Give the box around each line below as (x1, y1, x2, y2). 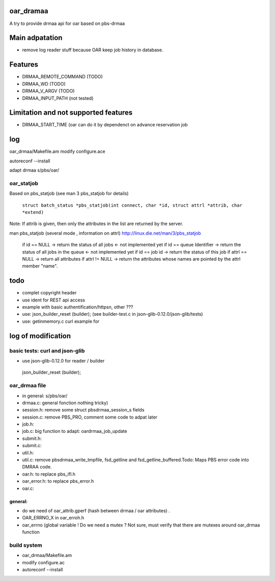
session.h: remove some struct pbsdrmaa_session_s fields (22, 407, 145, 413)
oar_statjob (9, 180, 38, 187)
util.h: (22, 450, 34, 456)
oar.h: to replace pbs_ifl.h (22, 471, 76, 477)
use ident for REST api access (22, 297, 85, 303)
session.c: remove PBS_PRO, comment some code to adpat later (22, 414, 158, 420)
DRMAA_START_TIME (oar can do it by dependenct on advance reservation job (22, 122, 188, 128)
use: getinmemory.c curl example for (22, 318, 99, 324)
